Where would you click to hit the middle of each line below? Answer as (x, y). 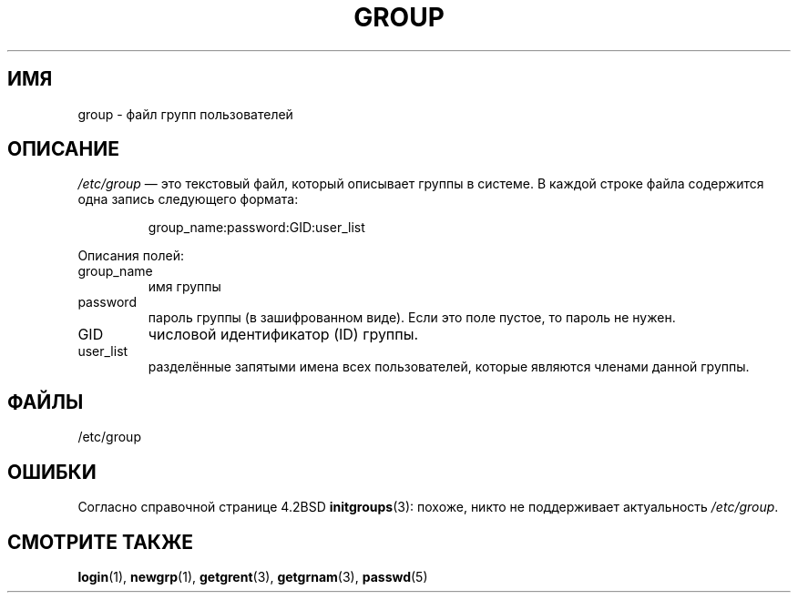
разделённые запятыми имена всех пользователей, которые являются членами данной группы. (449, 367)
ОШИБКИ (52, 472)
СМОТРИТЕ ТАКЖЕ (101, 542)
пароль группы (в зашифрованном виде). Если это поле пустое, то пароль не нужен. (412, 318)
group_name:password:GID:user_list (256, 228)
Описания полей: (131, 256)
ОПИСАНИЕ (63, 149)
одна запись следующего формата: (188, 199)
